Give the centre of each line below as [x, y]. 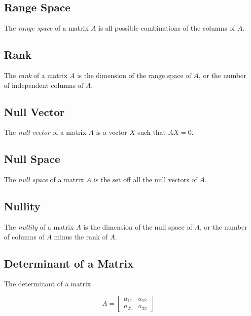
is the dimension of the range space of [134, 75]
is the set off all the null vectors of [145, 179]
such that [151, 132]
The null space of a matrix [44, 179]
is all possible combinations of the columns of [167, 28]
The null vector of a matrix [45, 132]
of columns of [24, 236]
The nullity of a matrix [39, 226]
